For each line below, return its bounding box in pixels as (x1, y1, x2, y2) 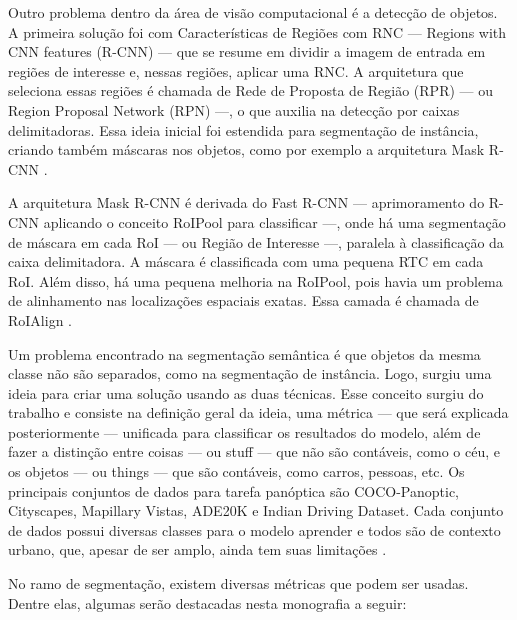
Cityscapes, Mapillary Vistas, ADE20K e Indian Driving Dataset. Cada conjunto (8, 500, 504, 521)
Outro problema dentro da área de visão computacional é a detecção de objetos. (8, 2, 498, 22)
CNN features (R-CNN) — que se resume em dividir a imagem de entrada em (8, 41, 486, 62)
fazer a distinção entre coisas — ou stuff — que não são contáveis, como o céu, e (8, 441, 500, 462)
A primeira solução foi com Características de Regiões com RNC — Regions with (8, 21, 507, 42)
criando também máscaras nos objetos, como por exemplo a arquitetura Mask (8, 139, 485, 160)
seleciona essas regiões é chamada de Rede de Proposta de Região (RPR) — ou (8, 80, 494, 101)
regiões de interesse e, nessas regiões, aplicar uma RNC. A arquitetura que (8, 60, 464, 81)
